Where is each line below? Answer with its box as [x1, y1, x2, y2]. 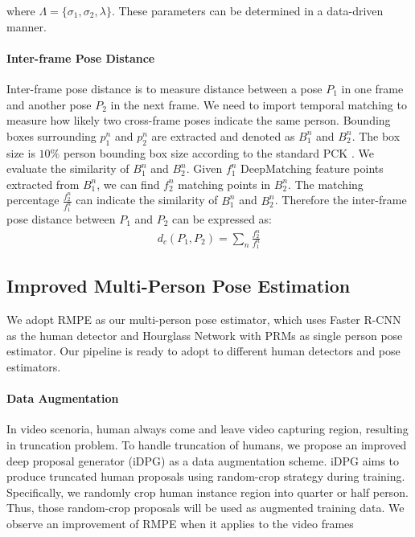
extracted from [6, 175, 80, 192]
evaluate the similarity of [6, 160, 129, 177]
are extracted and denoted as [151, 127, 295, 144]
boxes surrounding [6, 127, 97, 144]
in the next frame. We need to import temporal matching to [110, 96, 407, 113]
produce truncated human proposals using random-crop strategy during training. [6, 468, 405, 485]
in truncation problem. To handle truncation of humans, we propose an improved [6, 437, 407, 453]
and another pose [6, 96, 92, 113]
